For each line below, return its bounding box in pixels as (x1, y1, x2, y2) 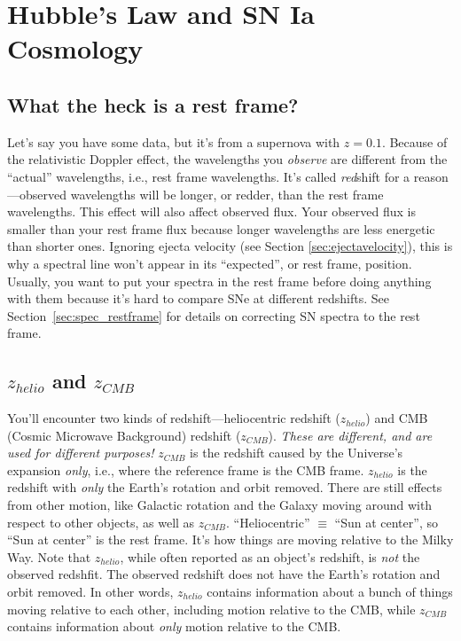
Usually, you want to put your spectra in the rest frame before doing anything (7, 271, 432, 290)
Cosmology (7, 30, 144, 66)
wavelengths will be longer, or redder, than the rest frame (70, 184, 384, 203)
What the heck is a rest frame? (7, 90, 299, 118)
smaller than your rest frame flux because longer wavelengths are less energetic (7, 219, 435, 238)
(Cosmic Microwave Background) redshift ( (7, 426, 241, 444)
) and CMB (365, 409, 428, 427)
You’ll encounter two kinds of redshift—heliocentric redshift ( (7, 409, 340, 427)
